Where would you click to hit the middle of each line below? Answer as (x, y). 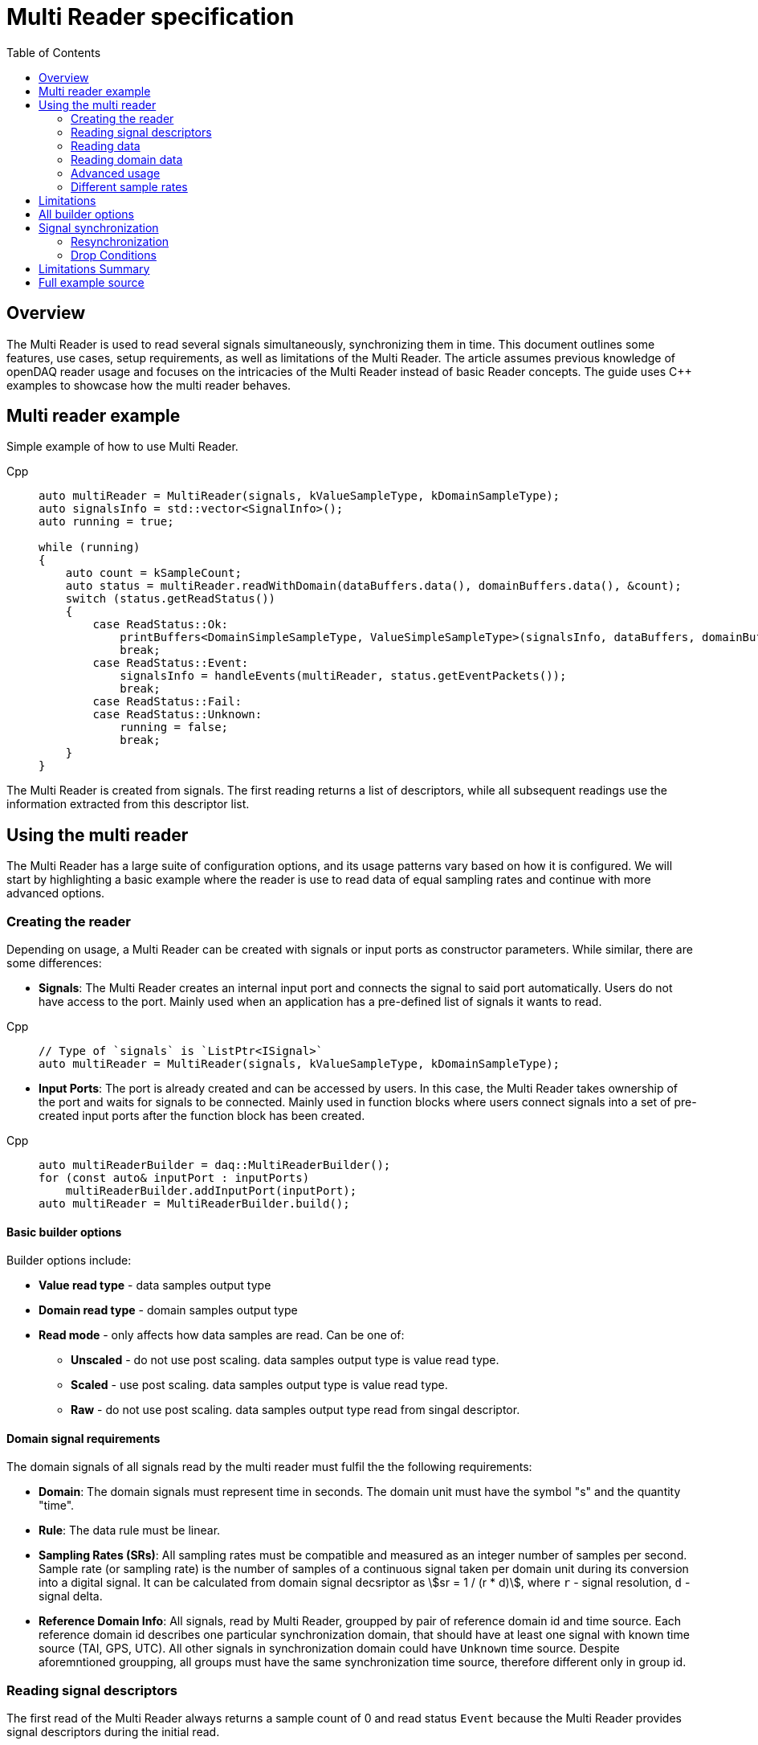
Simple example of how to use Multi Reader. (122, 447)
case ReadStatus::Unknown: (177, 715)
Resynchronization (120, 241)
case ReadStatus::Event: (171, 663)
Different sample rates (129, 186)
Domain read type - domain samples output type (168, 1310)
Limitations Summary (94, 268)
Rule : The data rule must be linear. (130, 1530)
